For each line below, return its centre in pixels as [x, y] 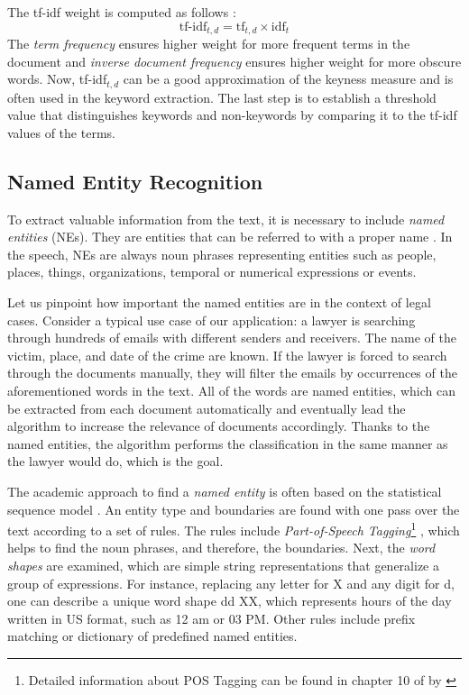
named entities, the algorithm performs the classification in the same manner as [228, 443]
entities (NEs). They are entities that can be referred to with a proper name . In [230, 237]
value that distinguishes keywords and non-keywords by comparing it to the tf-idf [232, 115]
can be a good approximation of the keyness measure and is [288, 79]
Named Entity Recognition [135, 181]
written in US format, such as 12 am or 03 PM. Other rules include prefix [212, 618]
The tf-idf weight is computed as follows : [122, 12]
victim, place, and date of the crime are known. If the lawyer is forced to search [227, 355]
